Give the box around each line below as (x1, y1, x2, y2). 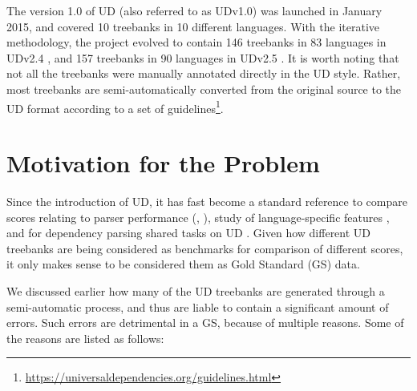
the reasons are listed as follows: (6, 329, 164, 346)
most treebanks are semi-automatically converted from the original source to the (6, 80, 402, 97)
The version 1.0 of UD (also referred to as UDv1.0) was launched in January (6, 2, 383, 18)
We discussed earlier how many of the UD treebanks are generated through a (6, 282, 385, 299)
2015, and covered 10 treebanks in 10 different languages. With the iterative (6, 18, 380, 34)
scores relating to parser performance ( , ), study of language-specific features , (6, 208, 390, 225)
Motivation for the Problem (6, 147, 320, 179)
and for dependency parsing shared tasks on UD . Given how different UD (6, 224, 371, 241)
